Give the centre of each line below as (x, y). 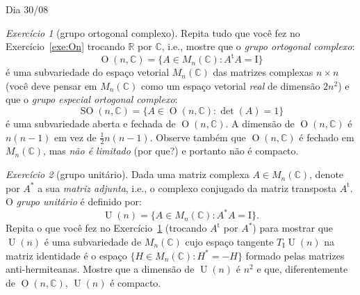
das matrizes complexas (263, 72)
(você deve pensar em (51, 85)
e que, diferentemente (302, 269)
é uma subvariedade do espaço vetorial (88, 72)
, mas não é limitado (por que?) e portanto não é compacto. (171, 151)
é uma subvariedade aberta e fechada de (91, 123)
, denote (327, 174)
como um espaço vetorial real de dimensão (230, 85)
